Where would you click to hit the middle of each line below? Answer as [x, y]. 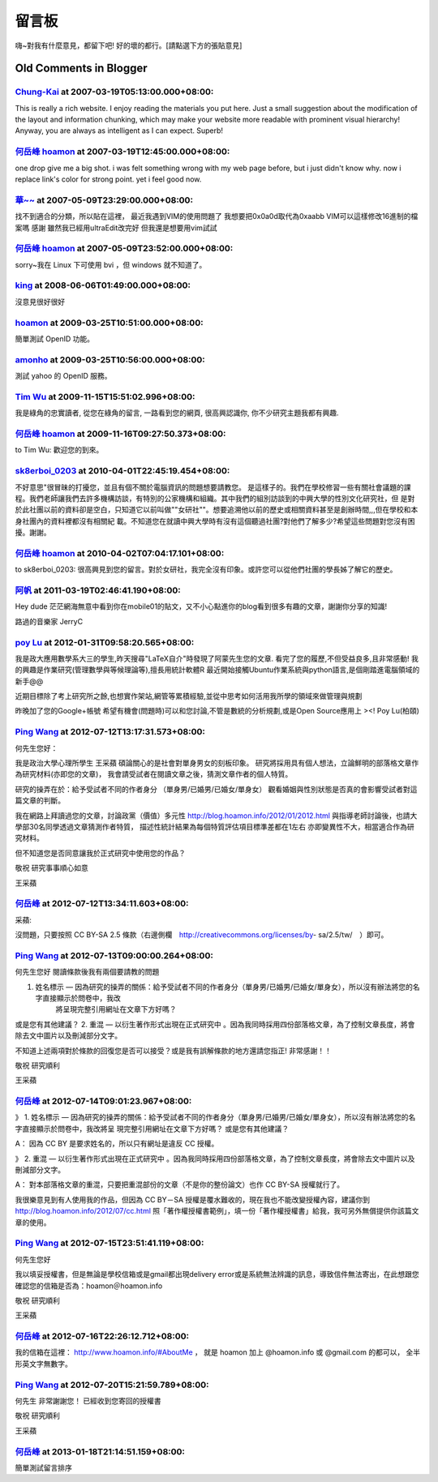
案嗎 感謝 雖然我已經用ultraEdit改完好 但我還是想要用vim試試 [116, 228]
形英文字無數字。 [43, 1364]
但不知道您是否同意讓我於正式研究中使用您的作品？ [100, 853]
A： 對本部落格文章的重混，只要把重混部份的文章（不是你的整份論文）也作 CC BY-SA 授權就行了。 [180, 1184]
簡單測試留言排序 [43, 1467]
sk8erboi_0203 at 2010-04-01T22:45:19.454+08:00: [122, 471]
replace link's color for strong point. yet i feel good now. [108, 179]
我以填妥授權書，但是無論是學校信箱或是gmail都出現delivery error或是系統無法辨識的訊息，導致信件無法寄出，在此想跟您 [217, 1274]
